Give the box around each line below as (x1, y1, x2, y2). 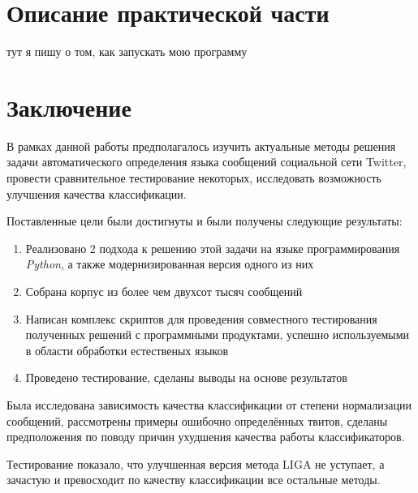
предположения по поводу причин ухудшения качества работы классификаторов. (6, 428, 405, 445)
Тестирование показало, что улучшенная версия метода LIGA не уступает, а (6, 455, 385, 472)
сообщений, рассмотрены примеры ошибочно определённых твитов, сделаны (6, 412, 388, 429)
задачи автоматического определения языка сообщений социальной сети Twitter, (6, 153, 407, 170)
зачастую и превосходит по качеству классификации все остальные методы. (6, 471, 381, 488)
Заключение (6, 90, 131, 123)
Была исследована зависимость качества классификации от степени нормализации (6, 396, 412, 413)
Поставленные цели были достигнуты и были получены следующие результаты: (6, 212, 403, 229)
